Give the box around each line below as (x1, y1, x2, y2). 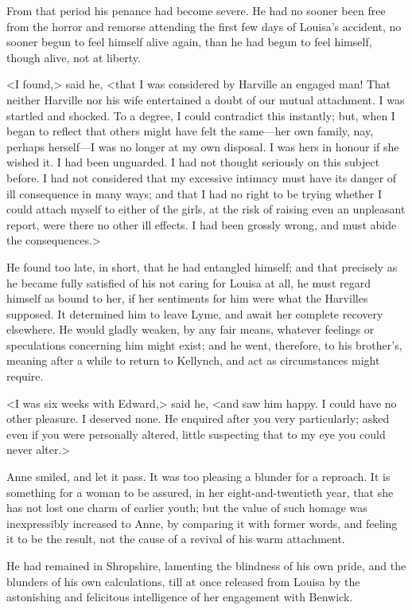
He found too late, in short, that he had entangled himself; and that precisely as (6, 258, 398, 275)
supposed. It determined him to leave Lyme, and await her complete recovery (6, 305, 383, 322)
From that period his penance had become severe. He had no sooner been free (6, 2, 386, 18)
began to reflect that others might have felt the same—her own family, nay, (6, 123, 374, 139)
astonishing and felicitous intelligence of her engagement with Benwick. (6, 588, 353, 605)
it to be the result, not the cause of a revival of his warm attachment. (6, 530, 345, 547)
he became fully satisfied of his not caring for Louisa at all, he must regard (6, 274, 371, 291)
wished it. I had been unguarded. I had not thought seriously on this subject (6, 154, 380, 170)
